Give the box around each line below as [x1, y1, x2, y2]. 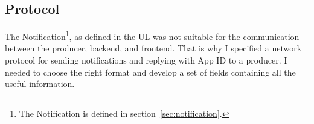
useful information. [5, 77, 75, 90]
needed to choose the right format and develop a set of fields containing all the [5, 65, 296, 78]
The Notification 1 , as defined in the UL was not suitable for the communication [5, 28, 300, 42]
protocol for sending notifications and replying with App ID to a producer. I [5, 54, 287, 67]
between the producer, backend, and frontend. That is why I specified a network [5, 42, 302, 54]
